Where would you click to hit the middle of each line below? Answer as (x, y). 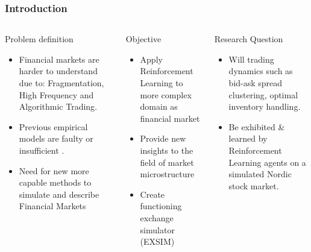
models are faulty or (56, 138)
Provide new (163, 138)
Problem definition (39, 39)
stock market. (254, 185)
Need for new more (54, 170)
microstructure (167, 174)
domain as (159, 106)
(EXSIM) (157, 241)
